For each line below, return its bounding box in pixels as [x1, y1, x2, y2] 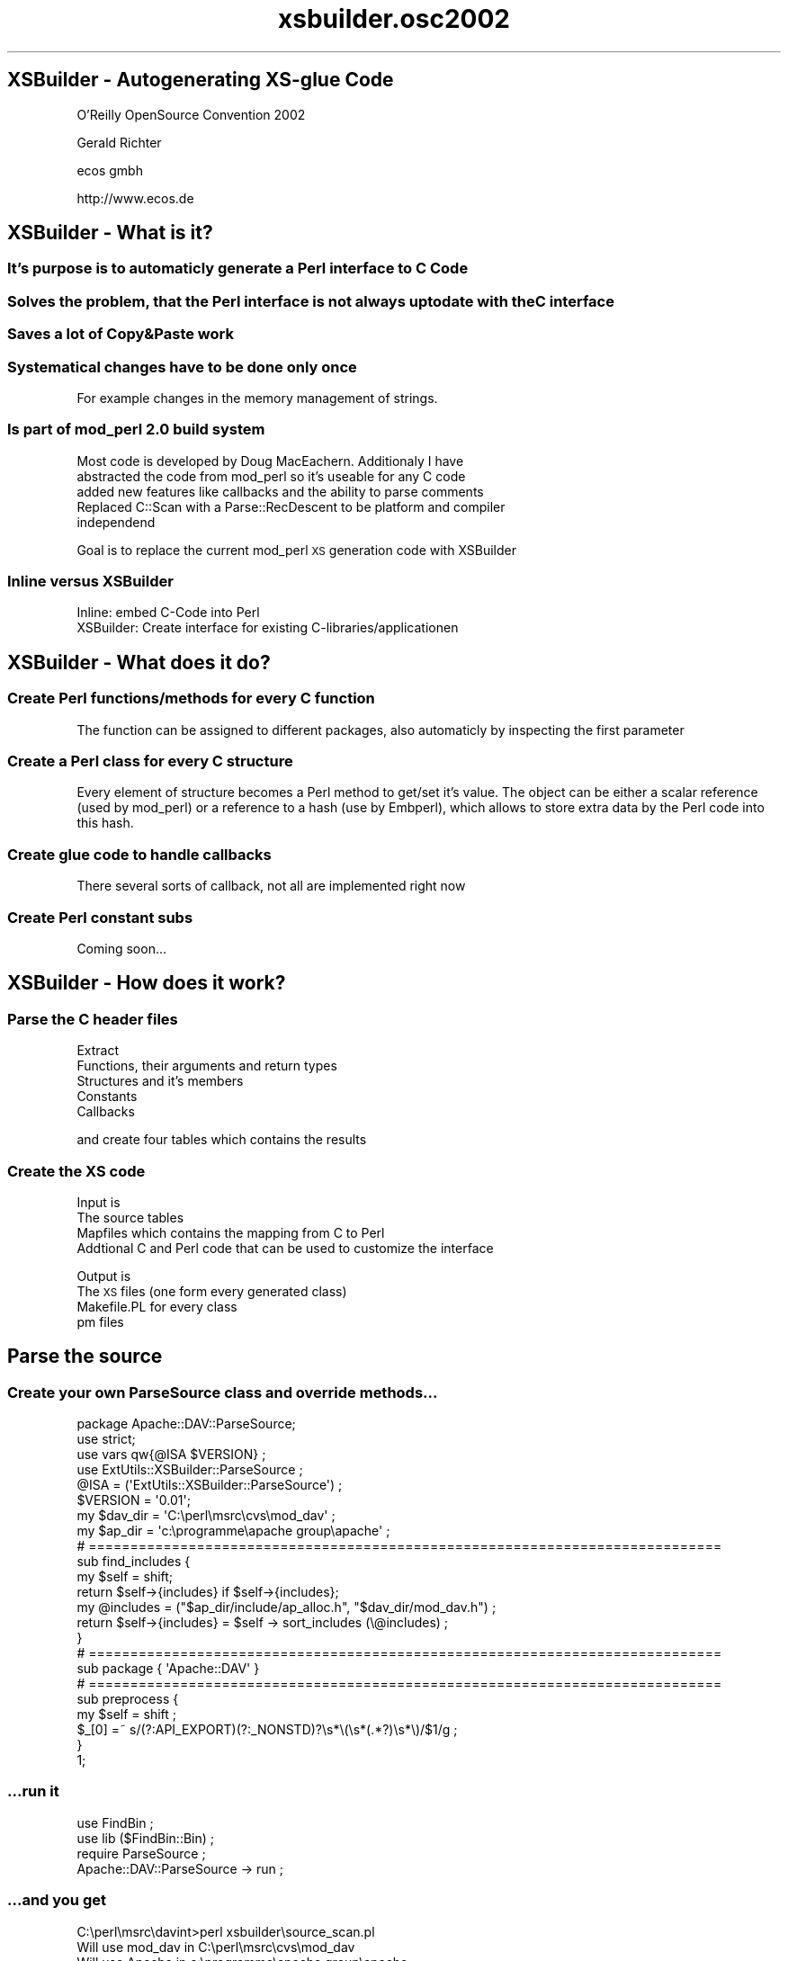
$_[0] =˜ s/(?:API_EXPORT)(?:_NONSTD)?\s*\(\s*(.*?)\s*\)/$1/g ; [76, 1722, 458, 1738]
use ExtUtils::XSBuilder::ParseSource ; [76, 1462, 303, 1478]
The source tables [76, 1209, 184, 1225]
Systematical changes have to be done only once [7, 357, 357, 376]
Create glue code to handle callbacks [7, 845, 272, 864]
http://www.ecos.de [76, 190, 194, 206]
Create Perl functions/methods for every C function [7, 689, 375, 708]
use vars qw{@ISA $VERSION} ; [76, 1446, 266, 1463]
